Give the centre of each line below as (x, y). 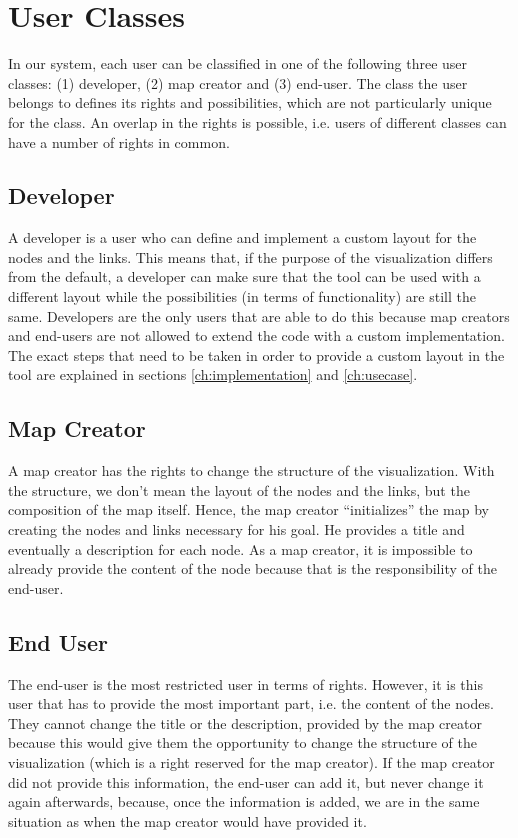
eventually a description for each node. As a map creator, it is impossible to (240, 548)
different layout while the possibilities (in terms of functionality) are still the (242, 296)
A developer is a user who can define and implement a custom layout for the (242, 237)
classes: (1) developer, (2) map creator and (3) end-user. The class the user (238, 82)
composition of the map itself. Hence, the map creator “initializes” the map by (248, 509)
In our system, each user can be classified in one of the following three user (238, 63)
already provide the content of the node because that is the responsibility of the (252, 568)
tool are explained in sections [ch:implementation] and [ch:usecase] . (213, 374)
